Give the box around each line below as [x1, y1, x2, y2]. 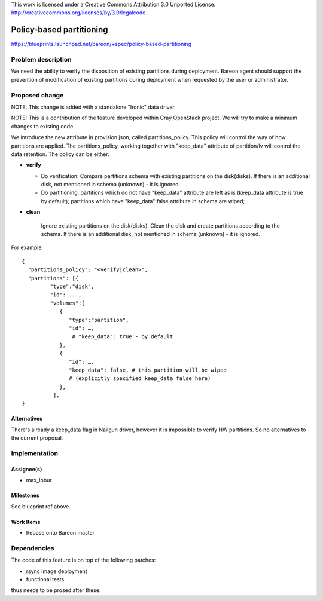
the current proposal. [11, 434, 63, 441]
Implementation [11, 449, 59, 458]
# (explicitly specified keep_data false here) [69, 375, 211, 382]
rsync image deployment [26, 568, 87, 575]
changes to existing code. [11, 122, 75, 130]
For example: [11, 244, 44, 251]
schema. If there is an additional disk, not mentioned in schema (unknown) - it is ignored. [41, 231, 260, 238]
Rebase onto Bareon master [26, 529, 95, 536]
